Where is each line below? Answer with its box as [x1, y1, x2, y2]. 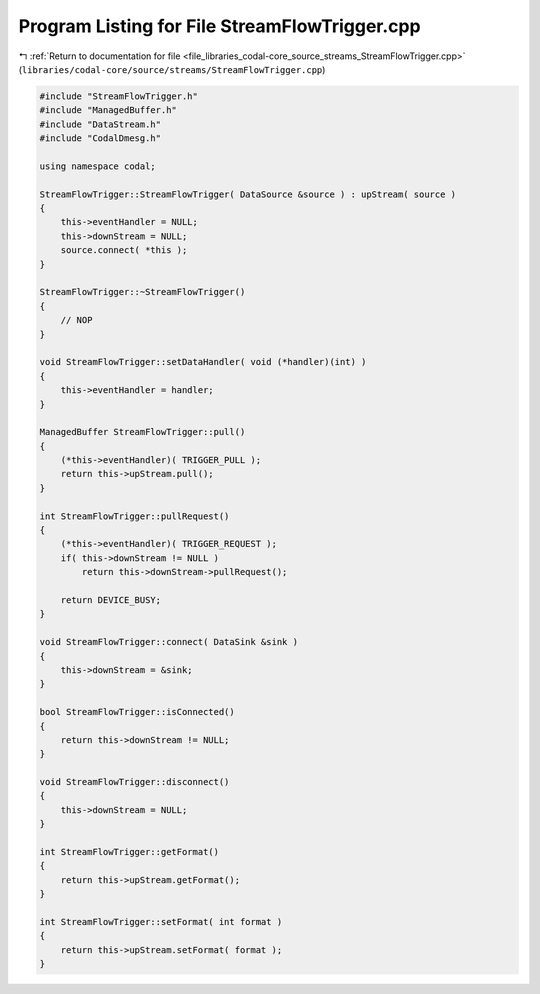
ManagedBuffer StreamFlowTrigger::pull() [39, 426, 246, 438]
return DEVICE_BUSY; [60, 594, 162, 605]
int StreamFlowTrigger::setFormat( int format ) [39, 916, 283, 927]
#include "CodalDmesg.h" [39, 133, 162, 144]
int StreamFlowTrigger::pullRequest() [39, 510, 230, 522]
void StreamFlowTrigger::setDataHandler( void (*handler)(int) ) [39, 356, 367, 368]
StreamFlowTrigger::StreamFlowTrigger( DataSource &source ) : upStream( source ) [39, 188, 457, 200]
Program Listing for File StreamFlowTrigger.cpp [18, 15, 421, 37]
